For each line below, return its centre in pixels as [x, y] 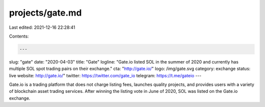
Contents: [19, 36]
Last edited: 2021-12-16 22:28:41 [42, 27]
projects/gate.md [45, 13]
